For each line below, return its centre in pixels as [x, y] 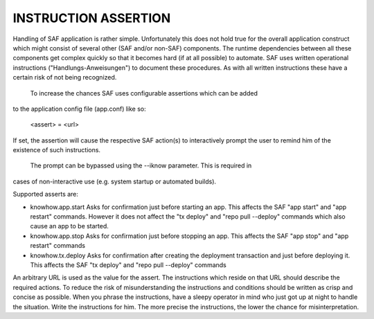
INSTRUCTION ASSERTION [92, 18]
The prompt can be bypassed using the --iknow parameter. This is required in [141, 165]
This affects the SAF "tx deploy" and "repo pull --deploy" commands [128, 265]
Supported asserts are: [46, 194]
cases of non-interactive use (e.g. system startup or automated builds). [115, 181]
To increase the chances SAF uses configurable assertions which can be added [144, 93]
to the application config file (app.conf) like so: [80, 109]
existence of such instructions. [56, 150]
